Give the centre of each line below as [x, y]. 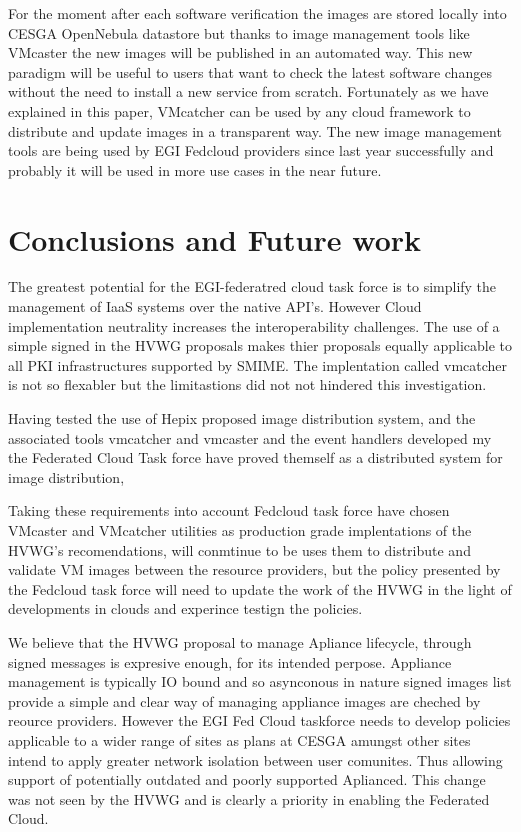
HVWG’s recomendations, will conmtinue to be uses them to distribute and [239, 549]
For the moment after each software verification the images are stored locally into [257, 13]
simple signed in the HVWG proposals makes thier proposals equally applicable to [260, 345]
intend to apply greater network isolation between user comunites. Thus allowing [255, 759]
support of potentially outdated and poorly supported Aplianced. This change [247, 779]
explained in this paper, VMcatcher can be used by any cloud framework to [239, 110]
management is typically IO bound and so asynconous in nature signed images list [260, 681]
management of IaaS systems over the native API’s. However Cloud [215, 306]
